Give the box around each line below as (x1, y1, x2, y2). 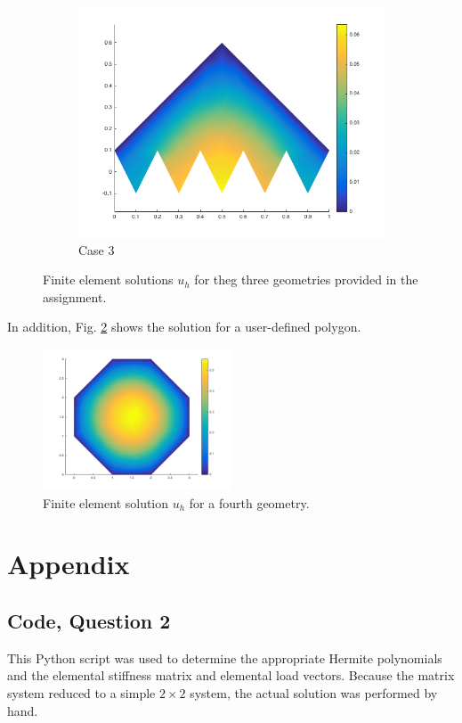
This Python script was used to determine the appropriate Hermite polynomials (7, 648, 442, 667)
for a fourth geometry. (189, 493, 310, 512)
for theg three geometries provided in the (194, 270, 418, 289)
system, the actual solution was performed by (190, 683, 438, 702)
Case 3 (78, 240, 115, 259)
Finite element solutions (43, 270, 174, 289)
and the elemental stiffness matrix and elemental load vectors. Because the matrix (7, 666, 455, 685)
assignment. (43, 287, 107, 306)
